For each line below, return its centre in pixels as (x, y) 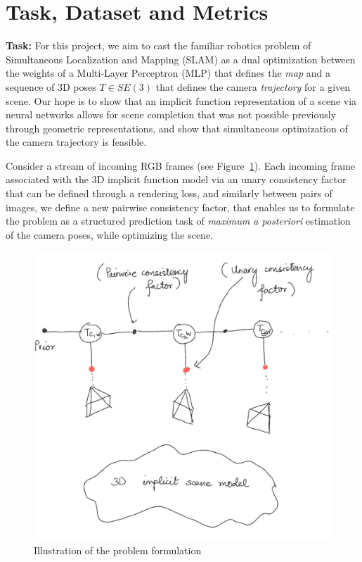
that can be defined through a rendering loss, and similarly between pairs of (169, 193)
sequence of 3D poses (51, 86)
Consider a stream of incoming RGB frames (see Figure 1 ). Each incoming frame (181, 165)
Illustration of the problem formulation (118, 550)
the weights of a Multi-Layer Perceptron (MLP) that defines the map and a (168, 73)
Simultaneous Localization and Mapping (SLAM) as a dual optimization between (181, 59)
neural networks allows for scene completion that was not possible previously (171, 114)
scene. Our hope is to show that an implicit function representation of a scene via (181, 100)
